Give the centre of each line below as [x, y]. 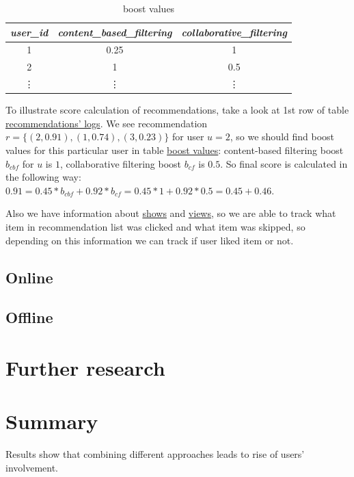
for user [188, 137]
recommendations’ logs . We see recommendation [107, 123]
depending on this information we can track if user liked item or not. [150, 240]
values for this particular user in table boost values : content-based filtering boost [175, 150]
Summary [52, 421]
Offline [29, 317]
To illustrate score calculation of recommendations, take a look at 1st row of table [177, 110]
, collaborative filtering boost [121, 163]
